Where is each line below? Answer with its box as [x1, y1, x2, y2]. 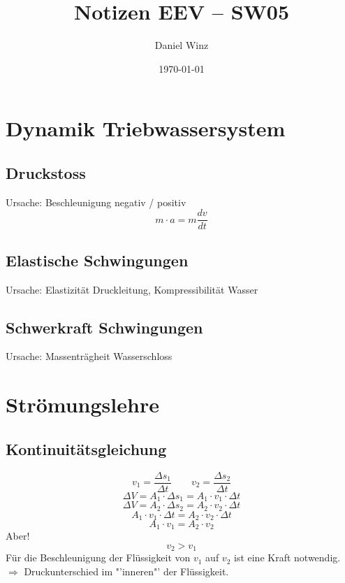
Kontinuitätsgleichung [6, 438, 167, 459]
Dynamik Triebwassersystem [6, 114, 286, 143]
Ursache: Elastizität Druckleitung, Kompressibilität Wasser [6, 282, 258, 296]
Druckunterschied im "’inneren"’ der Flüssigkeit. [24, 564, 229, 579]
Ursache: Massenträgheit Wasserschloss [6, 349, 172, 364]
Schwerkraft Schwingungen [6, 316, 203, 338]
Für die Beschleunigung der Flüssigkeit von [6, 550, 191, 565]
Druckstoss [6, 161, 86, 183]
